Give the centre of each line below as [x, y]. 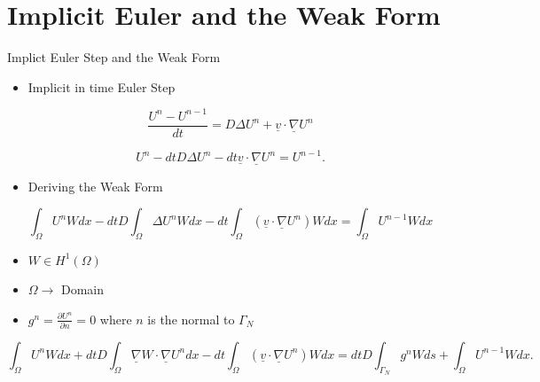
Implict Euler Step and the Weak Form [114, 57]
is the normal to [191, 319]
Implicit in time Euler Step [102, 86]
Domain [83, 288]
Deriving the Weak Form [95, 186]
